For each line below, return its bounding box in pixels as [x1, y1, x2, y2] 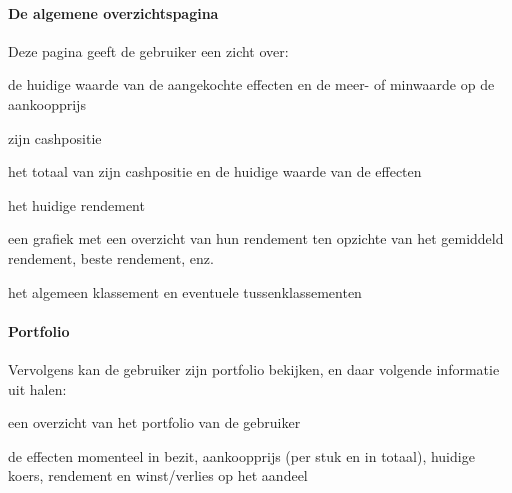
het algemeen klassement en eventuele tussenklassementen [8, 281, 362, 302]
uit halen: [8, 378, 67, 399]
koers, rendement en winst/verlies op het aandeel [8, 465, 308, 486]
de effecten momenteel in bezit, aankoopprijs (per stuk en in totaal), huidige [8, 445, 475, 466]
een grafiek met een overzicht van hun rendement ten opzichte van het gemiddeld [8, 228, 504, 249]
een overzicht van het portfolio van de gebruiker [8, 412, 301, 433]
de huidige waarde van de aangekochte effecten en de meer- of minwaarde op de [8, 74, 495, 95]
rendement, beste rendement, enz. [8, 247, 214, 268]
